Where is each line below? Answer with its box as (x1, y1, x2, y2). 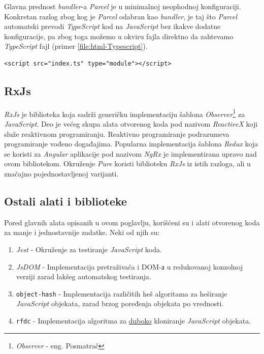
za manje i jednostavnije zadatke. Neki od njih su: (4, 227, 160, 238)
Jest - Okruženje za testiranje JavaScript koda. (16, 244, 162, 254)
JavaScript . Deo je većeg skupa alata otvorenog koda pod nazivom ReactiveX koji (4, 119, 258, 129)
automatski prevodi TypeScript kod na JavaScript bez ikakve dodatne (4, 21, 221, 32)
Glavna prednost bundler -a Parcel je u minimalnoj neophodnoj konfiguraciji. (4, 1, 241, 11)
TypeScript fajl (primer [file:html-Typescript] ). (4, 41, 148, 51)
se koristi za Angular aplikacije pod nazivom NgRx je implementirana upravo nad (4, 148, 257, 159)
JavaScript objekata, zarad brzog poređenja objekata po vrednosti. (16, 298, 224, 309)
